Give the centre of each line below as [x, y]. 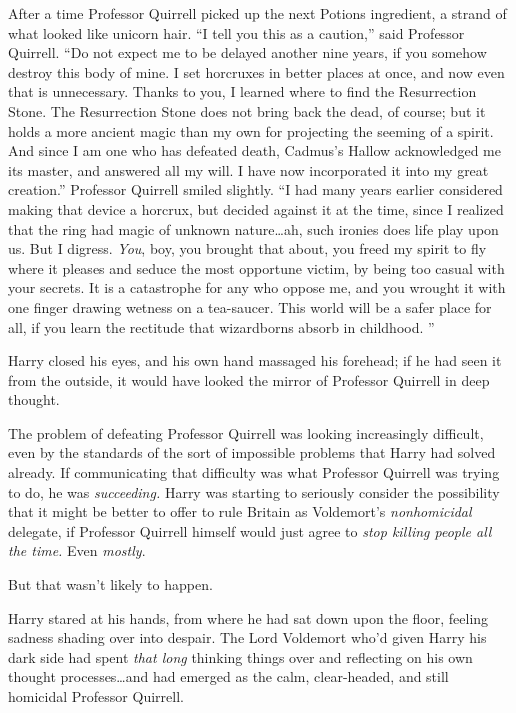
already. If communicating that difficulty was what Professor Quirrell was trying [254, 472]
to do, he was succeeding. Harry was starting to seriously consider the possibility [254, 491]
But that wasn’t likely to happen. [110, 584]
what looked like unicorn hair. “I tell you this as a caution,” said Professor [236, 32]
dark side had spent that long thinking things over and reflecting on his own [240, 656]
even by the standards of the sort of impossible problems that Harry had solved [252, 452]
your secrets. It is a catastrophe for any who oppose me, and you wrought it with [257, 287]
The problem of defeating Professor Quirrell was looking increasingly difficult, [246, 432]
